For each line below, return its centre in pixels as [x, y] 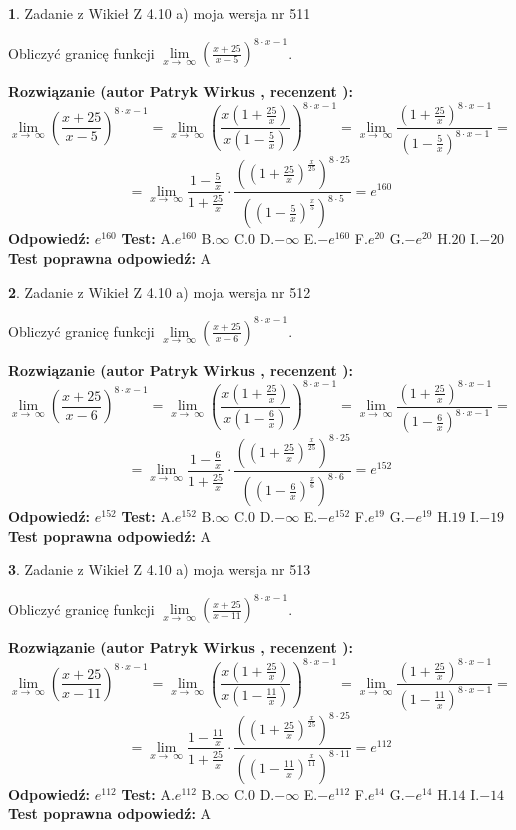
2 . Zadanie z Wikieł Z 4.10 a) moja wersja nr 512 [159, 291]
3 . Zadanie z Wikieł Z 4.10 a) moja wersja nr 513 [159, 569]
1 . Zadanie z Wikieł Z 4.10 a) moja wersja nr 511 [159, 13]
